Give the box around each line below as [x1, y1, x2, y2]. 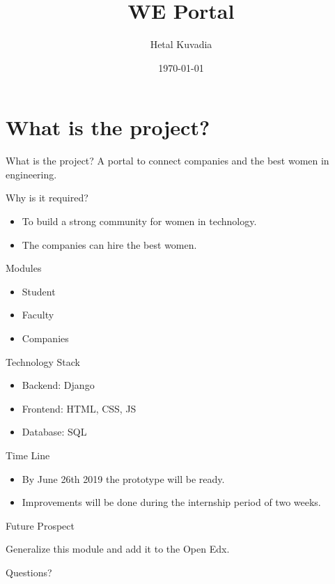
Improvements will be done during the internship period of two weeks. [22, 495, 321, 509]
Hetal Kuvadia [150, 37, 212, 52]
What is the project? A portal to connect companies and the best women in [6, 153, 329, 168]
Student [22, 284, 56, 298]
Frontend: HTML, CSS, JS [22, 401, 137, 415]
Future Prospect [6, 518, 75, 532]
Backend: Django [22, 378, 95, 392]
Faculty [22, 307, 54, 322]
